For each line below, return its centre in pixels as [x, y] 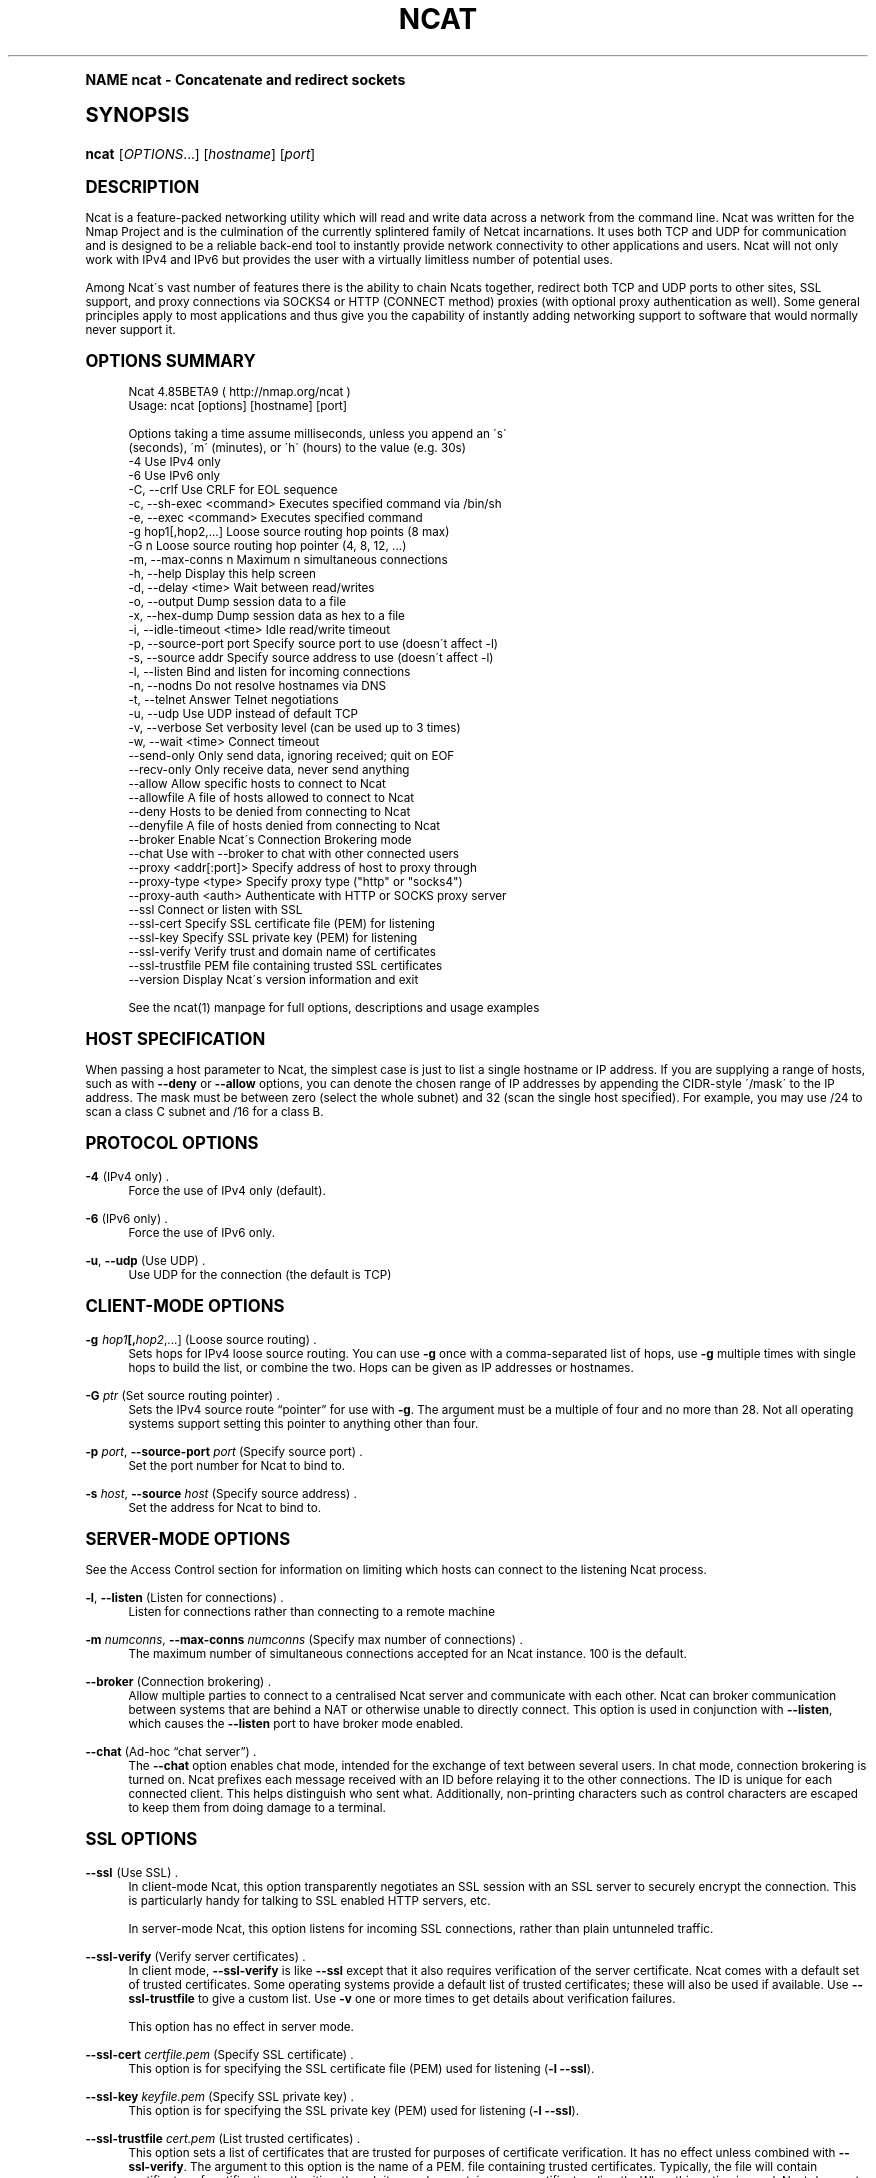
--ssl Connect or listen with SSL [215, 909]
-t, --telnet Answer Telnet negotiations [233, 699]
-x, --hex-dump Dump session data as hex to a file [266, 615]
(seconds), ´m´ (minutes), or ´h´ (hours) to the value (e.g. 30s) [297, 447]
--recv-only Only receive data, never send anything [269, 769]
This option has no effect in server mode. [241, 2026]
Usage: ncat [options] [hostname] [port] [238, 405]
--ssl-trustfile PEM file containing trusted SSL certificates [285, 965]
